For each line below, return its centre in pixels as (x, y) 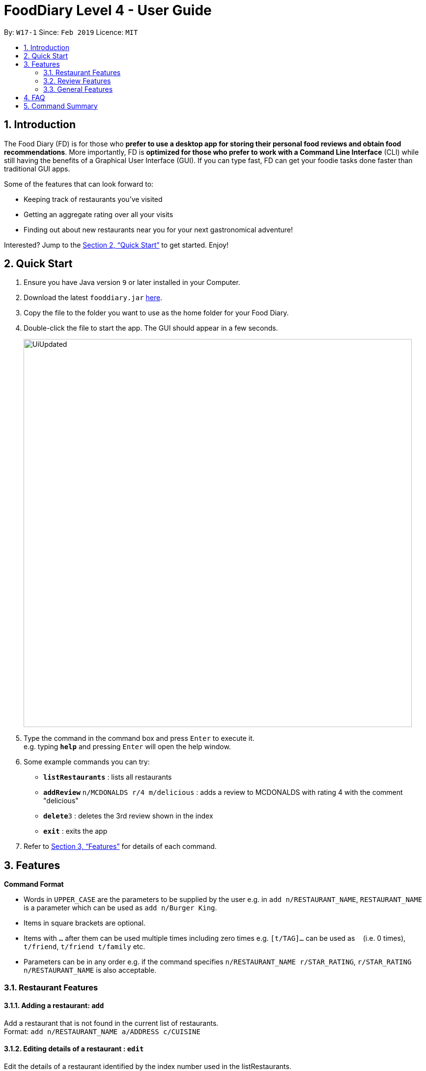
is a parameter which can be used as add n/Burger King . (120, 908)
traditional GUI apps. (37, 169)
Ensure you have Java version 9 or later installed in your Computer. (132, 282)
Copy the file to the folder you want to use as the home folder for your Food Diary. (156, 313)
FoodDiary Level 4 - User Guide (108, 10)
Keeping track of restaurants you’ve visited (93, 199)
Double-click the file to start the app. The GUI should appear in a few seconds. (151, 328)
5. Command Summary (61, 106)
